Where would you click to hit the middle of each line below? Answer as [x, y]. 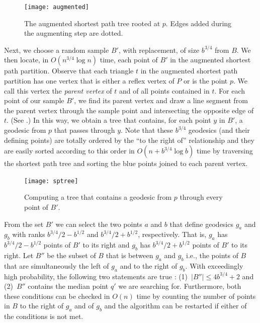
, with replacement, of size [159, 50]
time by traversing [225, 151]
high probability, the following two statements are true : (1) [96, 276]
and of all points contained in [164, 90]
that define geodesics [201, 224]
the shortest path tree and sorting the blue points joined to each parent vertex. [126, 163]
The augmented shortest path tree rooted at [92, 23]
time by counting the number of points [196, 296]
